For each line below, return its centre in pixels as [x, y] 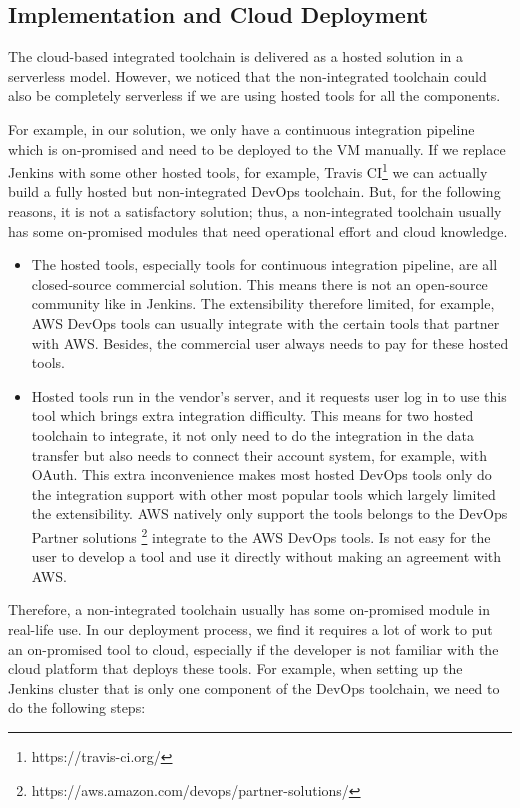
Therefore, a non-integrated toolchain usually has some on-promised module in [249, 609]
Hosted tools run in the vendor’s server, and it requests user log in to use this [269, 395]
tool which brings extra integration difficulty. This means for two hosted [252, 415]
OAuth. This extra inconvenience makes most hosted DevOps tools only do [261, 474]
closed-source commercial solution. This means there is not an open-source [259, 283]
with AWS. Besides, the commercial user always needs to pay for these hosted [270, 342]
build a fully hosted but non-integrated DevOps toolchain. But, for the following [254, 191]
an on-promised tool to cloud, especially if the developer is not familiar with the [253, 648]
